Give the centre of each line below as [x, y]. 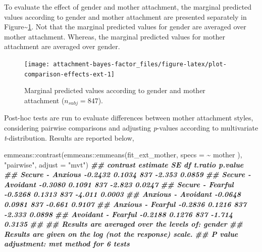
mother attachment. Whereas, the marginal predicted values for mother [115, 36]
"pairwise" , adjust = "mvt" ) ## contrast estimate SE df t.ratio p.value [124, 164]
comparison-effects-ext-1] [69, 74]
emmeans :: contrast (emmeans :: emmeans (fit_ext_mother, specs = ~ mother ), [123, 155]
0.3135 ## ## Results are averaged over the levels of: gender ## [123, 224]
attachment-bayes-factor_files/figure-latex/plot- [140, 64]
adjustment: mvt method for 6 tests [67, 244]
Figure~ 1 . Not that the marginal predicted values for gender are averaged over [125, 27]
